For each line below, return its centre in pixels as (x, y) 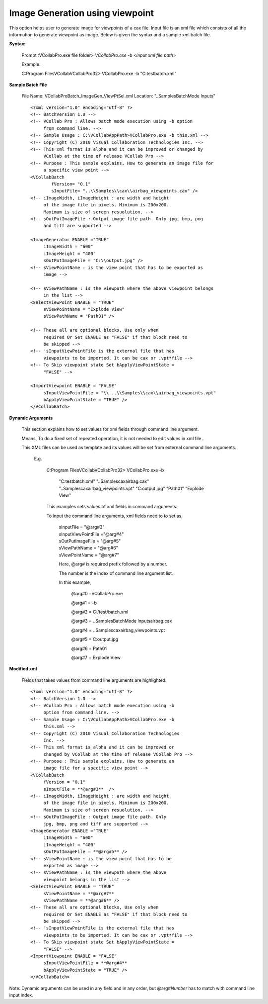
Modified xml (23, 669)
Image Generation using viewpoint (81, 13)
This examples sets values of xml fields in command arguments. (112, 507)
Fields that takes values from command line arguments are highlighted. (94, 680)
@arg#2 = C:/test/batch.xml (100, 612)
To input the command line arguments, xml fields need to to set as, (115, 516)
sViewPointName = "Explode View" (84, 309)
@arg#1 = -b (84, 603)
